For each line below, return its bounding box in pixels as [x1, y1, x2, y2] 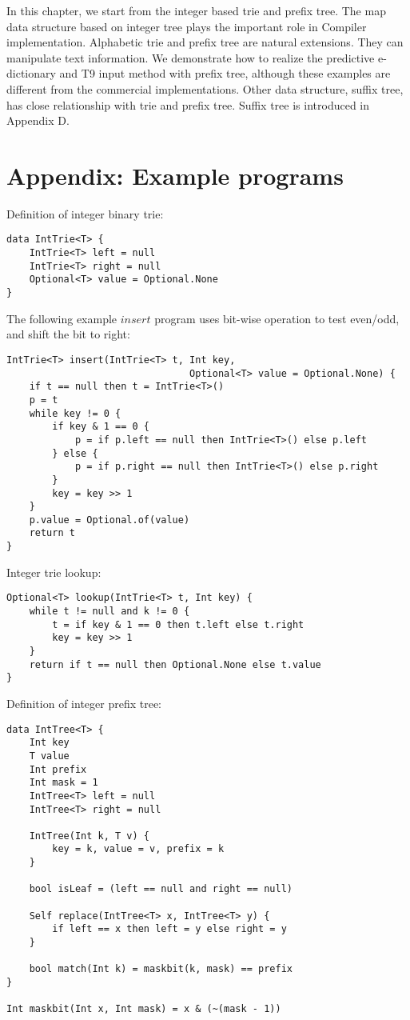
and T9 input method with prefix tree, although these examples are [59, 65, 391, 82]
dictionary [6, 65, 56, 82]
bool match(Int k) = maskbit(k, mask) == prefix [29, 963, 293, 975]
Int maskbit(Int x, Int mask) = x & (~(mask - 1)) [6, 1003, 281, 1015]
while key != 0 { [29, 407, 121, 419]
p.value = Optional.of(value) [29, 514, 190, 526]
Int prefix [29, 763, 87, 775]
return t [29, 527, 75, 539]
